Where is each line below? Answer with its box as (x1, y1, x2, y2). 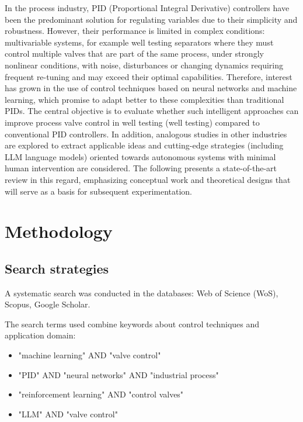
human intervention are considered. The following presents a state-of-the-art (5, 162, 277, 174)
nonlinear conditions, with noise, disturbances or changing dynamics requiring (5, 58, 284, 71)
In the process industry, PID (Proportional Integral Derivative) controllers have (5, 2, 290, 13)
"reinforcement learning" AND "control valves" (18, 388, 184, 400)
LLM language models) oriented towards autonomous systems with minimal (5, 150, 276, 162)
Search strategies (5, 259, 109, 277)
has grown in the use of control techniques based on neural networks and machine (5, 82, 297, 94)
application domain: (5, 329, 76, 341)
